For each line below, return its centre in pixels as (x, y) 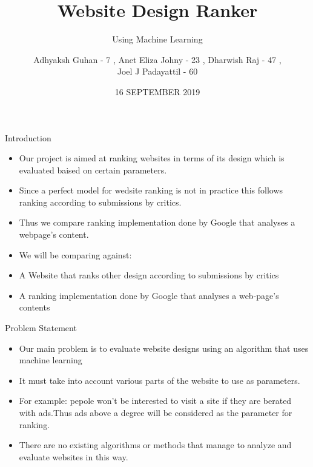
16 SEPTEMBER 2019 (157, 91)
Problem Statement (41, 328)
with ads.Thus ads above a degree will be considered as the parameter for (156, 412)
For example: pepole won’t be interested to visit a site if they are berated (155, 401)
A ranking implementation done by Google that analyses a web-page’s (149, 295)
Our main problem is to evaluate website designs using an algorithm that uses (164, 348)
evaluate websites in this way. (74, 456)
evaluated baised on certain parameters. (93, 170)
